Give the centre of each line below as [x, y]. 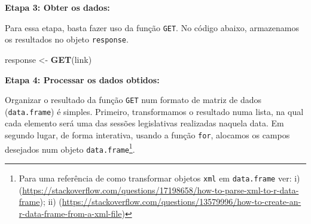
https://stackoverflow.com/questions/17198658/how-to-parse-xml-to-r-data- [161, 190]
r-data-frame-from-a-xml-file [70, 213]
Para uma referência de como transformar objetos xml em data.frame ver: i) [159, 178]
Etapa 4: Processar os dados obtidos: [82, 79]
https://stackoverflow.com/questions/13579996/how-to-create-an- [182, 202]
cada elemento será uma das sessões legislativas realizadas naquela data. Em [144, 123]
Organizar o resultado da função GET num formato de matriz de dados [133, 100]
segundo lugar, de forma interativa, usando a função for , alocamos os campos [147, 135]
